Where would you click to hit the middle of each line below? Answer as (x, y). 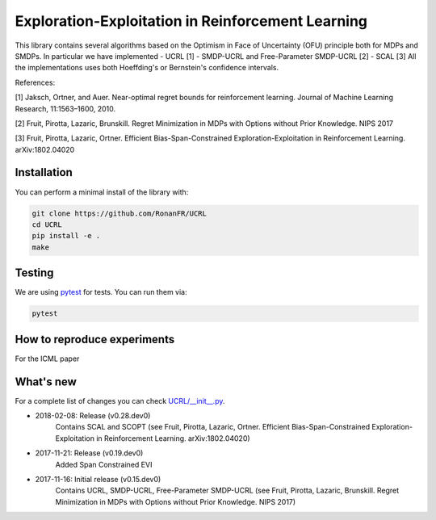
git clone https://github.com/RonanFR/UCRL (119, 213)
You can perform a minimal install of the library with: (102, 192)
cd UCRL (47, 224)
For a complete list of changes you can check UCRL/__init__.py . (120, 400)
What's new (46, 382)
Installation (44, 172)
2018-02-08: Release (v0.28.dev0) (93, 416)
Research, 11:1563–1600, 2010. (65, 108)
